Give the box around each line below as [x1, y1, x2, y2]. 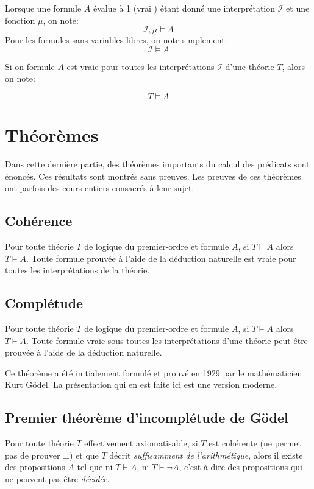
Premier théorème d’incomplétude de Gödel [5, 408, 288, 427]
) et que [69, 448, 99, 461]
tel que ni [77, 460, 113, 473]
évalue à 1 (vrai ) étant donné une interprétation [93, 2, 276, 14]
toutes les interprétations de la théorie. [5, 264, 150, 276]
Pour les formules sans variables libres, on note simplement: [5, 33, 227, 46]
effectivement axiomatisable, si [84, 437, 198, 449]
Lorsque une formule [5, 2, 82, 14]
